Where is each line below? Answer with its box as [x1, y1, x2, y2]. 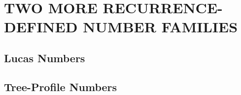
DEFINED [4, 17, 78, 37]
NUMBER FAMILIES [83, 17, 238, 37]
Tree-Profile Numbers [4, 79, 117, 94]
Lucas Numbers [4, 50, 85, 65]
